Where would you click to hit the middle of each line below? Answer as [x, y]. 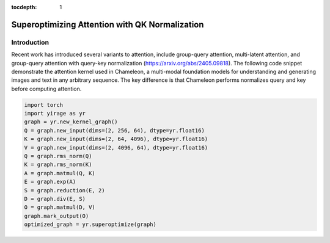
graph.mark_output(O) [57, 216]
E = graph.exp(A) [50, 182]
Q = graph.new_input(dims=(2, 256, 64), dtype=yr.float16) [114, 130]
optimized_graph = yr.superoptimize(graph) [90, 225]
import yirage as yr [55, 114]
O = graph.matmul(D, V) [60, 207]
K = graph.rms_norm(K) [58, 165]
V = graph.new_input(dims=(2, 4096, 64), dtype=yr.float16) [116, 147]
